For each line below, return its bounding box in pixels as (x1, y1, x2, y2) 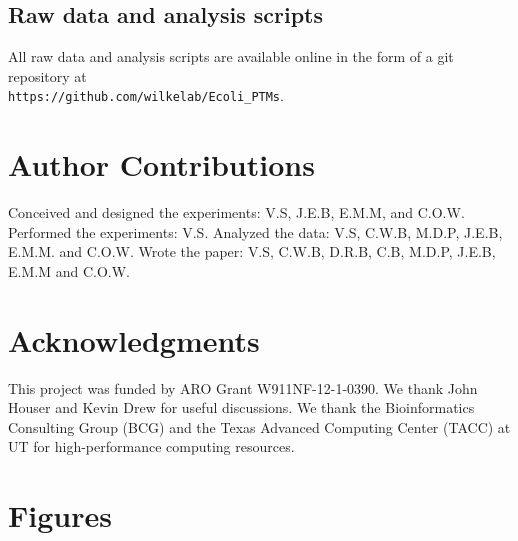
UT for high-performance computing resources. (8, 436, 295, 457)
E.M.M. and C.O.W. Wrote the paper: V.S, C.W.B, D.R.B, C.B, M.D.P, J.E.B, (8, 241, 496, 262)
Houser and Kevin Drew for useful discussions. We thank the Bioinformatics (8, 397, 475, 418)
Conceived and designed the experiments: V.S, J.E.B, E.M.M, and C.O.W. (8, 202, 465, 223)
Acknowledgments (8, 319, 260, 360)
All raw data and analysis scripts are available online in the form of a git (8, 46, 454, 67)
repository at (8, 65, 87, 86)
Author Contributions (8, 144, 315, 185)
